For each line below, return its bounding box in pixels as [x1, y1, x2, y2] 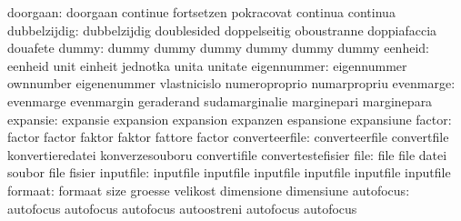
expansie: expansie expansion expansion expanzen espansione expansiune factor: [7, 109, 452, 128]
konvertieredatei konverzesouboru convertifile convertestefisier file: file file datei [7, 145, 447, 164]
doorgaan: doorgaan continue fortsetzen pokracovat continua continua [7, 3, 396, 21]
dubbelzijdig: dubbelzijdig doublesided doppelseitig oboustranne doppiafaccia [7, 20, 437, 39]
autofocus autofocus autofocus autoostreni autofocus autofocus [7, 198, 357, 217]
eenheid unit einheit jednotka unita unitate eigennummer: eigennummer [7, 55, 407, 75]
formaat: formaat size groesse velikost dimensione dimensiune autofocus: [7, 180, 410, 199]
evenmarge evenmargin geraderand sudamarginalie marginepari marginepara [7, 91, 433, 110]
